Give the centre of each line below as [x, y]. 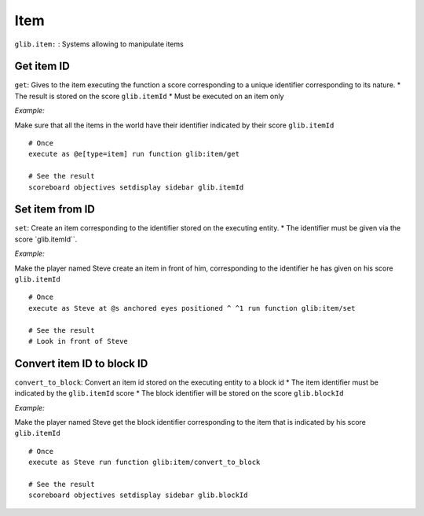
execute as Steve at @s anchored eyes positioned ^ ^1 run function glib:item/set [192, 308]
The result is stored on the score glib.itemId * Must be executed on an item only [149, 96]
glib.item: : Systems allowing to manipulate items [99, 44]
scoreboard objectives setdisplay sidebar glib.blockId [138, 495]
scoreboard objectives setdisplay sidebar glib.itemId [136, 187]
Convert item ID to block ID [81, 363]
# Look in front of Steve [79, 341]
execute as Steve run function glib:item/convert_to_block [144, 463]
